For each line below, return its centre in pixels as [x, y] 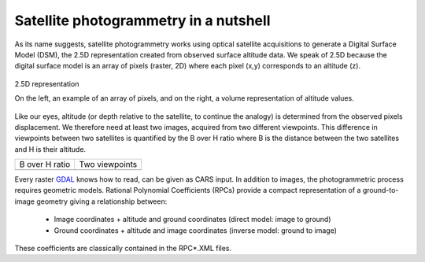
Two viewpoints [108, 164]
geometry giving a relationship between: [102, 201]
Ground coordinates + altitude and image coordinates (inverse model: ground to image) [196, 230]
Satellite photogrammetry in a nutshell [142, 20]
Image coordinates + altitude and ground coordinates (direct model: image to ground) [192, 220]
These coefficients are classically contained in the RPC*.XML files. [123, 249]
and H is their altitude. [50, 149]
